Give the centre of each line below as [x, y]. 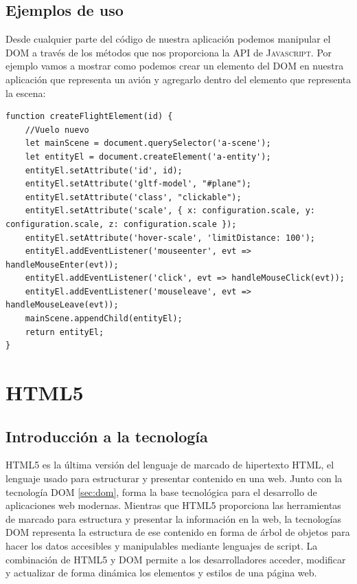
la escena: [26, 93]
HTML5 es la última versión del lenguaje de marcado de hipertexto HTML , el [170, 465]
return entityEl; [65, 332]
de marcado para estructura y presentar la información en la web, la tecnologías [173, 518]
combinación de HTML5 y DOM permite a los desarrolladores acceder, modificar [176, 559]
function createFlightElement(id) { [89, 117]
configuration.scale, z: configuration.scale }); [121, 224]
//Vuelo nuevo [57, 130]
